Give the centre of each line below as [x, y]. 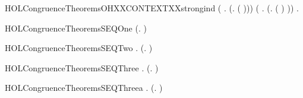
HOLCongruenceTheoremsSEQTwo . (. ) [79, 48]
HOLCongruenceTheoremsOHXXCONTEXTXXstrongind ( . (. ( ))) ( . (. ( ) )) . [152, 8]
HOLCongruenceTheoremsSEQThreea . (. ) [84, 88]
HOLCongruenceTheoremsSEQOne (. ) [76, 28]
